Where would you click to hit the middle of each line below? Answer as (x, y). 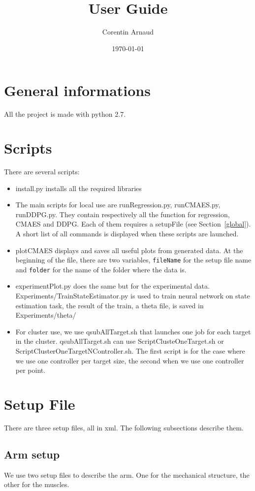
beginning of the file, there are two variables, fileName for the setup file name (133, 260)
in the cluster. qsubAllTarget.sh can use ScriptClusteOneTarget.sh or (120, 341)
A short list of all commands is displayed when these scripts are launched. (127, 233)
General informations (77, 90)
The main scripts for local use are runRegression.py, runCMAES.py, (118, 205)
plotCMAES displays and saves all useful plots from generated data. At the (129, 250)
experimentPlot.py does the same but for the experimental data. (112, 286)
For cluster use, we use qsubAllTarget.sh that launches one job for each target (133, 331)
